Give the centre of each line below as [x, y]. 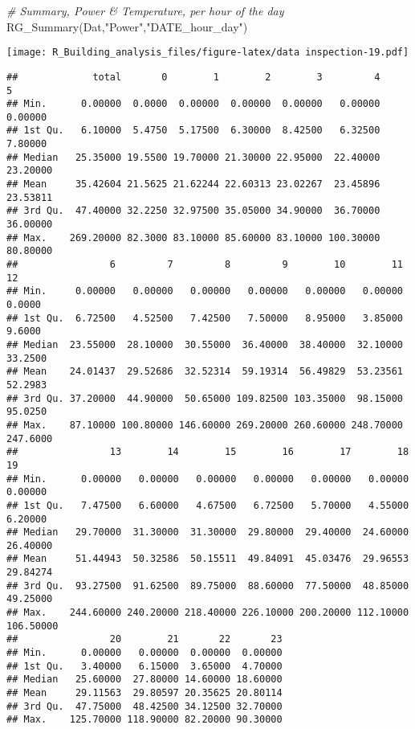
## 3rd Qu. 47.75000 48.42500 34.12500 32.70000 [144, 706]
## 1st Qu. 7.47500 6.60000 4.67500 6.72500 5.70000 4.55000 [208, 505]
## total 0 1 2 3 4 [193, 77]
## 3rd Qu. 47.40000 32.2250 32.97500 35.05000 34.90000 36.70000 [193, 211]
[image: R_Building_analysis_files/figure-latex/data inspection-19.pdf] [208, 53]
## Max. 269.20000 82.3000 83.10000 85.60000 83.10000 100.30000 [193, 238]
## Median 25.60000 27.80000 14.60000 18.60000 [144, 680]
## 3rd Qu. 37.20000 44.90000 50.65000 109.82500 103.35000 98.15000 [205, 398]
